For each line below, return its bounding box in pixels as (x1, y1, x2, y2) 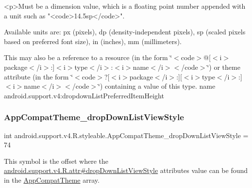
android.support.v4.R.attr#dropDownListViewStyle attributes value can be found (4, 165, 248, 175)
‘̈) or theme (207, 62, 240, 72)
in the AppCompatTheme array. (4, 174, 100, 185)
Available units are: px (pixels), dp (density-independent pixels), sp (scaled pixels (4, 27, 246, 37)
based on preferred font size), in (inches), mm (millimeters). (4, 36, 182, 46)
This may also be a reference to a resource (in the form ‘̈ (4, 52, 172, 63)
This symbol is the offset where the (4, 156, 108, 166)
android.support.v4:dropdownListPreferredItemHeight (4, 90, 164, 100)
